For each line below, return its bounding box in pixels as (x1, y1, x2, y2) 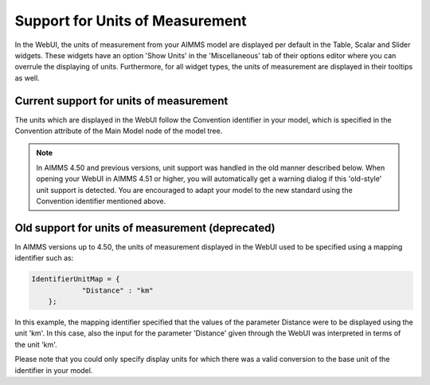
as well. (14, 73, 40, 83)
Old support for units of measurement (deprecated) (14, 221, 276, 234)
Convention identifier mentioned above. (36, 196, 166, 206)
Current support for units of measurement (14, 94, 229, 108)
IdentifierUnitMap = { (31, 275, 120, 284)
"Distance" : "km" (81, 285, 154, 295)
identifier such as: (14, 253, 74, 263)
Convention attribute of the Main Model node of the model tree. (14, 126, 223, 136)
